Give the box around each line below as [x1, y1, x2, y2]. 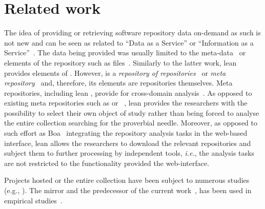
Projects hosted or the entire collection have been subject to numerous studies [4, 175, 250, 185]
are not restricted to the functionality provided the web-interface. [4, 157, 210, 168]
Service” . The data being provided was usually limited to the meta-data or [4, 47, 246, 58]
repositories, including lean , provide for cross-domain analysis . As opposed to [4, 87, 252, 98]
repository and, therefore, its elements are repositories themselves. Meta [4, 77, 233, 88]
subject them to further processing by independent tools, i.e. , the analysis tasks [4, 148, 254, 158]
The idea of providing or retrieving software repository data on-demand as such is [4, 27, 261, 38]
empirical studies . [4, 195, 63, 205]
